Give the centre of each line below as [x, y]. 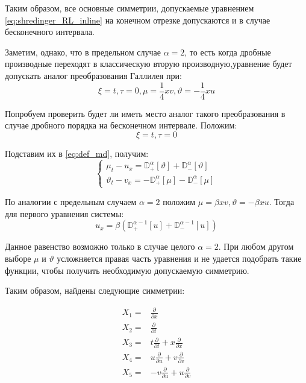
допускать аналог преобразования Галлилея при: [93, 75]
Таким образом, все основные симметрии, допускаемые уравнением [130, 8]
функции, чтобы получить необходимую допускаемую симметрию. [127, 270]
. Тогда [282, 202]
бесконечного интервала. [50, 32]
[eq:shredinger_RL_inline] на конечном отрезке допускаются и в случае [138, 20]
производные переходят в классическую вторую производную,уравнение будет [148, 64]
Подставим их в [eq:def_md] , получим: [77, 153]
